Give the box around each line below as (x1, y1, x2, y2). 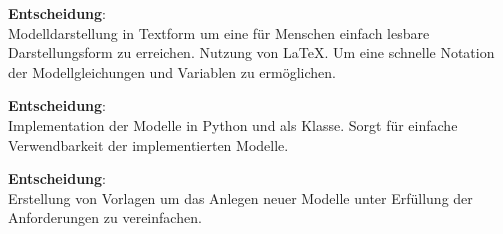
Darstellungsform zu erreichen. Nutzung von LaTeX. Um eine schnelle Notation (8, 42, 495, 63)
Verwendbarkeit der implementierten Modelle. (8, 134, 289, 155)
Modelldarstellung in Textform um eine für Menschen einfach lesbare (8, 22, 430, 43)
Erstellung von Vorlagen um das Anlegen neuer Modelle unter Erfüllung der (8, 187, 473, 208)
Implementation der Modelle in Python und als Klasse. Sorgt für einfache (8, 114, 458, 135)
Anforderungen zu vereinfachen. (8, 207, 202, 228)
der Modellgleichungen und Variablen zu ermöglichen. (8, 61, 336, 82)
